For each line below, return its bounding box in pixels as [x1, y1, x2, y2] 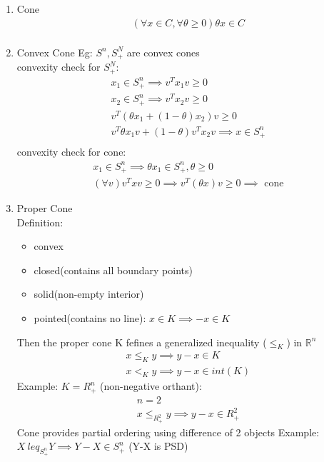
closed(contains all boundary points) [34, 262, 193, 277]
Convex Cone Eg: [16, 44, 93, 59]
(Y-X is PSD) [128, 438, 188, 453]
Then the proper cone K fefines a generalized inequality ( [16, 334, 267, 349]
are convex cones [126, 44, 200, 59]
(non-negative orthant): [100, 378, 202, 393]
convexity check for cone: [16, 144, 126, 159]
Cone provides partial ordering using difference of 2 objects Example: [16, 424, 320, 439]
